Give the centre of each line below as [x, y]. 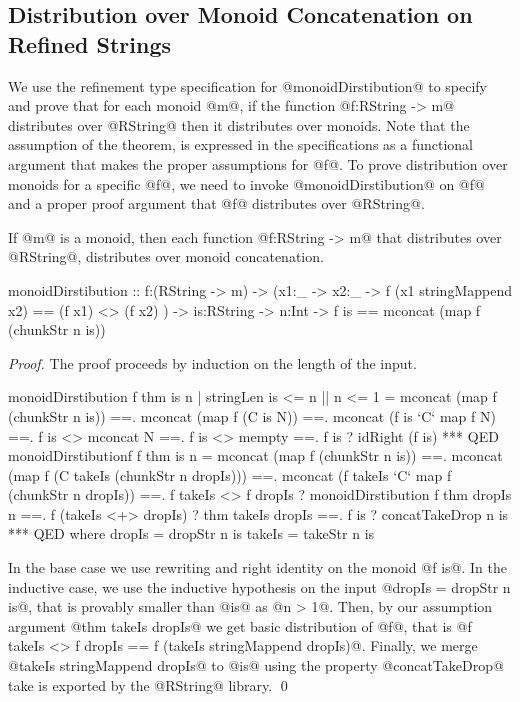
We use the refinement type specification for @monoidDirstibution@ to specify [247, 85]
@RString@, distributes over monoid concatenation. [166, 256]
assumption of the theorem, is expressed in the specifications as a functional [241, 144]
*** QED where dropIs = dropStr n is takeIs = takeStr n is [191, 533]
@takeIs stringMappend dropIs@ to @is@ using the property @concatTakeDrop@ [256, 665]
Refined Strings [90, 43]
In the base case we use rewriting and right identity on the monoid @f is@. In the [257, 567]
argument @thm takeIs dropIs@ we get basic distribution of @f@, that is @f [240, 625]
